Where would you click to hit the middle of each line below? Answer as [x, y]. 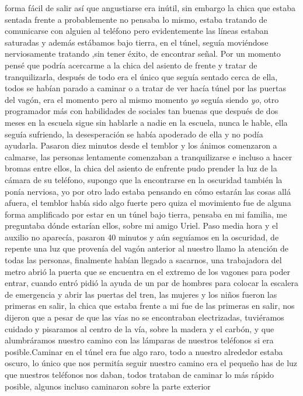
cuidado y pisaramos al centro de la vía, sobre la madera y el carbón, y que [140, 328]
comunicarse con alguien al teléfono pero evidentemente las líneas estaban [137, 31]
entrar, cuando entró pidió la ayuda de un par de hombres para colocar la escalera [151, 283]
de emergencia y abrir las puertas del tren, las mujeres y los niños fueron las [141, 294]
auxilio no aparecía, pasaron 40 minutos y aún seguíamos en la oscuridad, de [142, 237]
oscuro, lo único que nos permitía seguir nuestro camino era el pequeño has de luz [151, 363]
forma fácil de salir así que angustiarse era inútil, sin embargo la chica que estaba [150, 8]
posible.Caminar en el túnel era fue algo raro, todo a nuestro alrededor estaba [144, 351]
